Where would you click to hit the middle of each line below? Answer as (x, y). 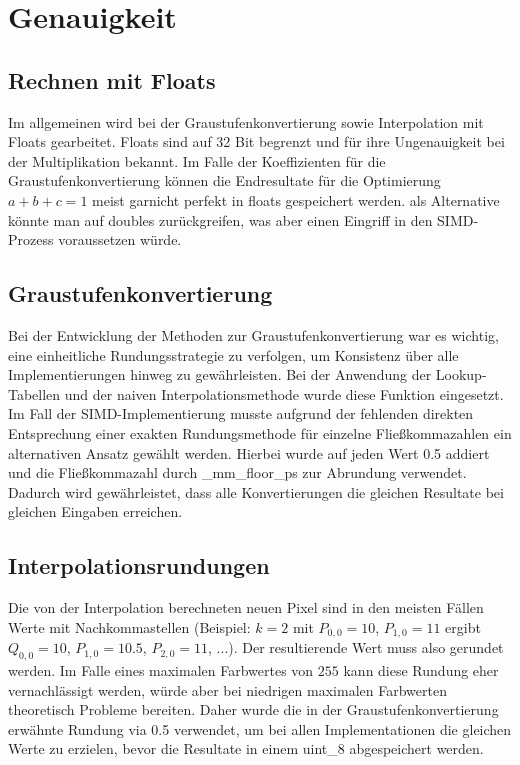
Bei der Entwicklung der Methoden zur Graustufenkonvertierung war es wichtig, (253, 334)
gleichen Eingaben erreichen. (95, 511)
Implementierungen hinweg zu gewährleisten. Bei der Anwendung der (220, 374)
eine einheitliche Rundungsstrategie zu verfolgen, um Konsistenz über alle (233, 354)
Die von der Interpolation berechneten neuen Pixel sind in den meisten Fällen (246, 607)
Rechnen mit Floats (112, 79)
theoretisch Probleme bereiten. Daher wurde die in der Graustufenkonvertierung (253, 709)
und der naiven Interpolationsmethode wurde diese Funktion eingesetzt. (284, 393)
